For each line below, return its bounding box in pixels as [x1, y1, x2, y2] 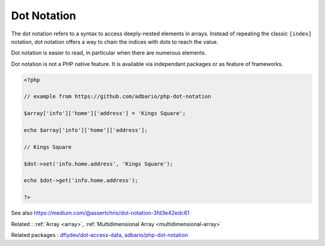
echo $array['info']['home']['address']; [23, 127, 148, 134]
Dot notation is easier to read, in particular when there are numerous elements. [11, 49, 207, 56]
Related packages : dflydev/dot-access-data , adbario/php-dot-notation [11, 231, 188, 238]
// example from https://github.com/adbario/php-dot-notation [23, 93, 211, 100]
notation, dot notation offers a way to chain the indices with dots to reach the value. [11, 38, 218, 45]
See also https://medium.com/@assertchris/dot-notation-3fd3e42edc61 [11, 209, 190, 217]
